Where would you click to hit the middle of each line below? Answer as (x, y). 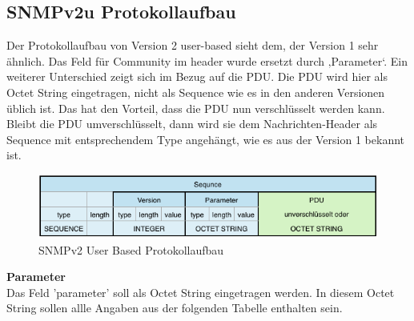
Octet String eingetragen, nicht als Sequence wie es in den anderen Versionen (196, 92)
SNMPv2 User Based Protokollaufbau (131, 249)
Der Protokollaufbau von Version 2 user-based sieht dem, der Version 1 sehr (193, 45)
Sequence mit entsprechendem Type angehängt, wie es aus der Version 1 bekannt (205, 139)
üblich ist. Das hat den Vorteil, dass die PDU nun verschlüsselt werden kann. (196, 108)
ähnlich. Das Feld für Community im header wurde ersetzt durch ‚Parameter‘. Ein (207, 60)
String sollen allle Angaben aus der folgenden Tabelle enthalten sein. (175, 308)
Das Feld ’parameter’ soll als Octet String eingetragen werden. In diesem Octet (201, 292)
